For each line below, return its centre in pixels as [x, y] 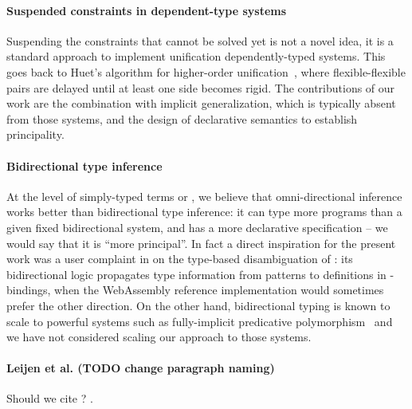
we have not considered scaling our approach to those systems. [159, 337]
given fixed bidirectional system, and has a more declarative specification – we [197, 227]
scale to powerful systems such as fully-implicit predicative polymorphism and [200, 321]
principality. [35, 134]
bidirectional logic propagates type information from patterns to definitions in [196, 274]
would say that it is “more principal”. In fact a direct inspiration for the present [201, 243]
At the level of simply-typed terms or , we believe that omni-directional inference [204, 196]
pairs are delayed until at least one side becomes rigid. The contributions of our [201, 87]
